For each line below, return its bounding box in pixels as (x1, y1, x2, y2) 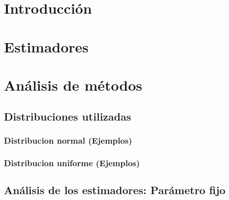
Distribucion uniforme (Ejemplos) (4, 156, 140, 169)
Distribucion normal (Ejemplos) (4, 134, 132, 146)
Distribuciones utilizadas (4, 108, 131, 124)
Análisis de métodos (4, 75, 142, 95)
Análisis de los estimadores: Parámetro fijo (4, 182, 226, 197)
